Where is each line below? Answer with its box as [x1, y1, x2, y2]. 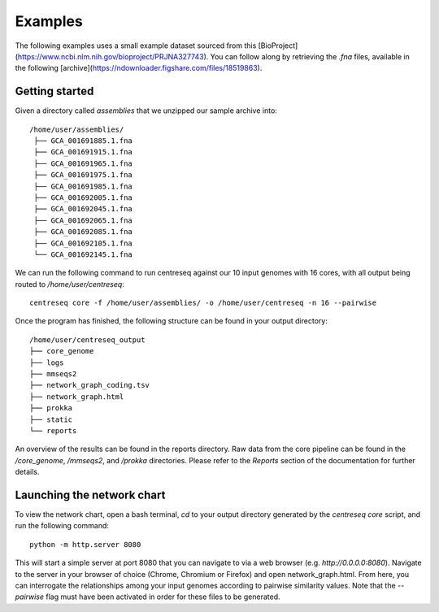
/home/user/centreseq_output [29, 335, 146, 345]
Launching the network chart [15, 488, 166, 501]
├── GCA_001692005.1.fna [33, 193, 133, 202]
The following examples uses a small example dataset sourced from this [15, 41, 257, 50]
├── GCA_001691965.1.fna [33, 158, 133, 168]
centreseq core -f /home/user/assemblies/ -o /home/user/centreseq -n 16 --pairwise [29, 298, 377, 308]
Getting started [15, 85, 94, 98]
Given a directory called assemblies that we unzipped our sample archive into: [15, 106, 278, 115]
